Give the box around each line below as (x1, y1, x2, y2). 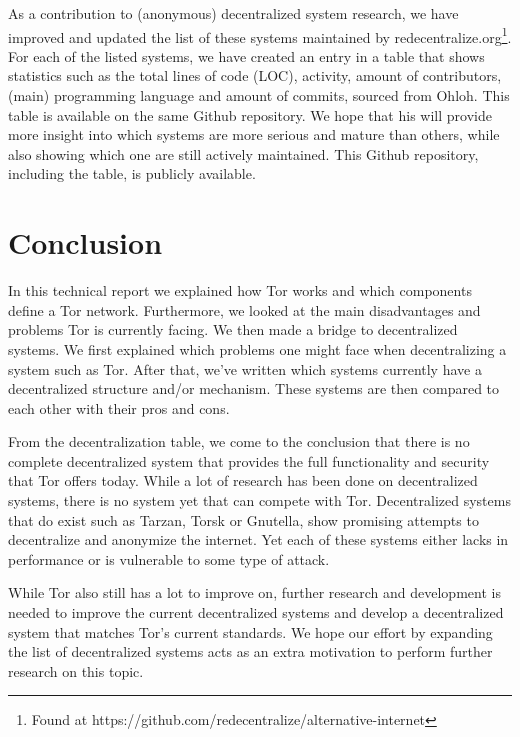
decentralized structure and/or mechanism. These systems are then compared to (8, 378, 500, 399)
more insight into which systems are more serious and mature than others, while (8, 124, 500, 145)
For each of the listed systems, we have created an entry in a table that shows (8, 45, 485, 66)
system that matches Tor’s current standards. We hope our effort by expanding (8, 621, 493, 642)
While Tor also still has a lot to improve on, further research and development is (8, 582, 501, 603)
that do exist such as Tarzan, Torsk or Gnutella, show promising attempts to (8, 509, 479, 530)
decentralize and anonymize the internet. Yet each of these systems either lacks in (8, 529, 509, 550)
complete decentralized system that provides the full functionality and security (8, 450, 490, 471)
